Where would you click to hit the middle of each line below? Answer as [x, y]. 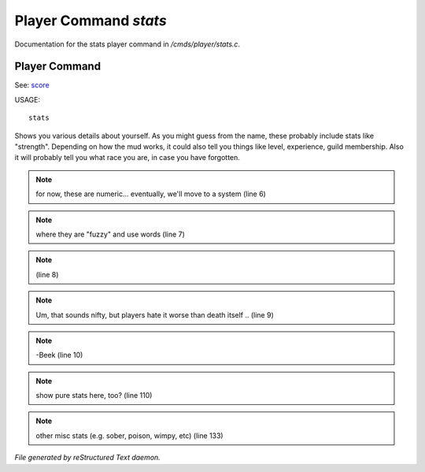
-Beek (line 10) [59, 355]
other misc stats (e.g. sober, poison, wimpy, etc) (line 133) [129, 435]
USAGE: [28, 99]
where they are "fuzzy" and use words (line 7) [110, 234]
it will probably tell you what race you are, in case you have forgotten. [127, 158]
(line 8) [47, 274]
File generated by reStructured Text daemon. [87, 458]
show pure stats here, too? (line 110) [94, 396]
